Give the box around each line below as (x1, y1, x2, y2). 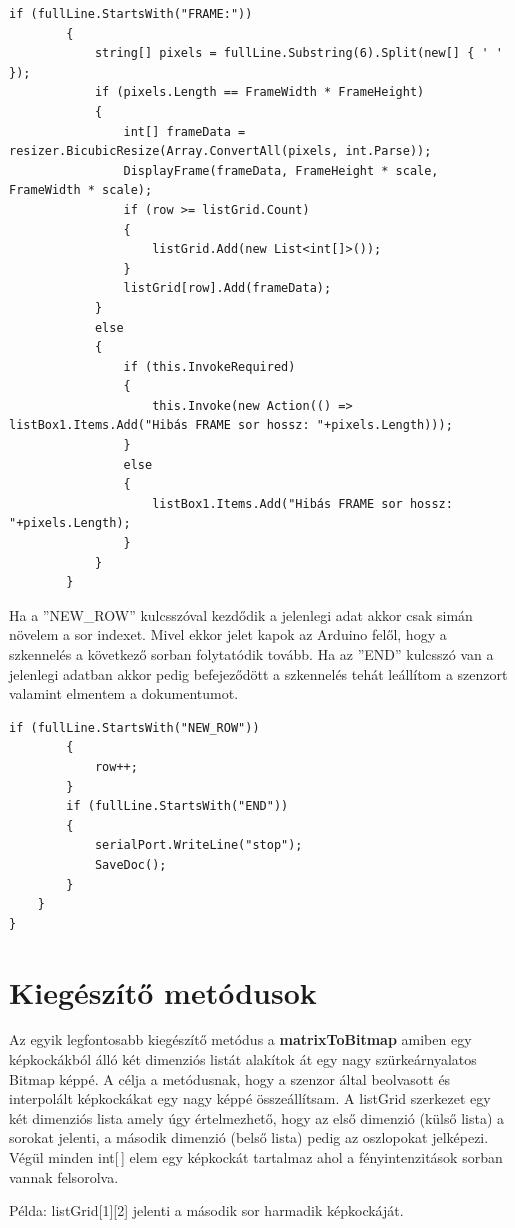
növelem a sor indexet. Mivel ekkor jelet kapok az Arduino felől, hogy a (9, 624, 447, 645)
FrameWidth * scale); (9, 183, 153, 198)
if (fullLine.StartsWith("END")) (66, 799, 289, 814)
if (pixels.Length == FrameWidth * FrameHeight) (94, 85, 425, 100)
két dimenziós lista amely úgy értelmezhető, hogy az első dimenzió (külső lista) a (9, 1107, 505, 1128)
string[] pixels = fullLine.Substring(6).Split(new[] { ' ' (94, 46, 503, 61)
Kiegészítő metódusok (9, 971, 317, 1012)
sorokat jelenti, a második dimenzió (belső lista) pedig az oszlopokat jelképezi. (9, 1127, 489, 1148)
